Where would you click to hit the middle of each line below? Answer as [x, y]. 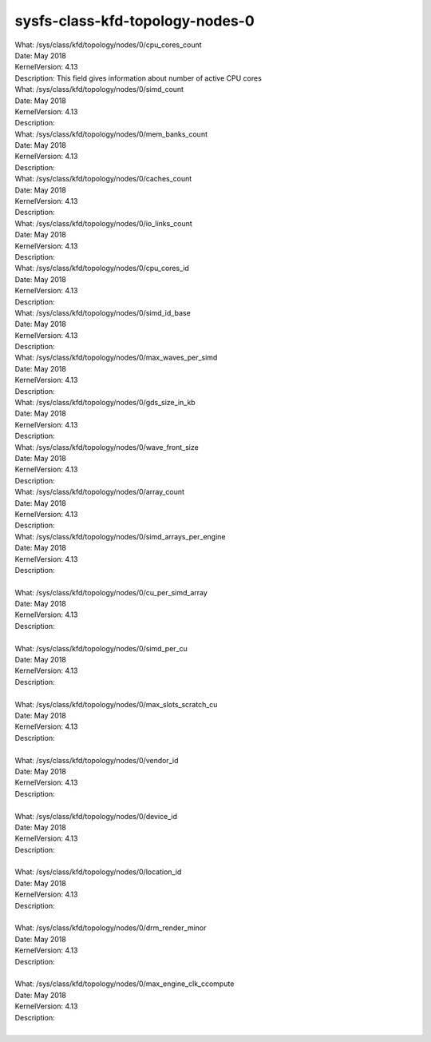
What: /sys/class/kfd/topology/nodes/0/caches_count [103, 179]
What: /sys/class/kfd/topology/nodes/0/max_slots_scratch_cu [116, 704]
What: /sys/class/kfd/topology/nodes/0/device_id [96, 816]
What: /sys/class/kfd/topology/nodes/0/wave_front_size [107, 447]
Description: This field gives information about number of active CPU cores [138, 78]
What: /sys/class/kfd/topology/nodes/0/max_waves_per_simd [116, 358]
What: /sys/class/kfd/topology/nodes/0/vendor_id [97, 760]
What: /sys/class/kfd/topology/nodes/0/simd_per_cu [101, 648]
